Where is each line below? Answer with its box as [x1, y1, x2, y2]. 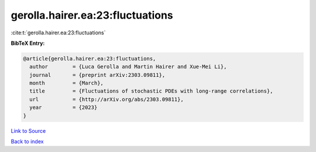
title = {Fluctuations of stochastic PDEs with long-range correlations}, [29, 88, 273, 94]
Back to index [11, 138, 44, 145]
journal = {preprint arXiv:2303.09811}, [29, 72, 166, 78]
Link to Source [11, 127, 46, 134]
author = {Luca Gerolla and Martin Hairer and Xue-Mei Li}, [29, 63, 227, 70]
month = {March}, [29, 80, 104, 87]
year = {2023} [29, 104, 98, 111]
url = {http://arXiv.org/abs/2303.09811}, [29, 96, 184, 102]
